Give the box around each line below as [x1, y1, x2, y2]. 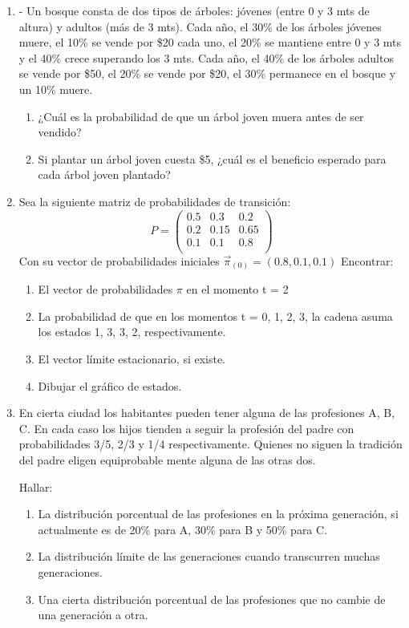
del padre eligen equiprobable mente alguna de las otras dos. [18, 451, 316, 468]
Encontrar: [341, 252, 394, 269]
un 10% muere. [18, 80, 93, 97]
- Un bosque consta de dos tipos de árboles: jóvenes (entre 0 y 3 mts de [18, 2, 370, 18]
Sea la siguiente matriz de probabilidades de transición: [18, 192, 291, 209]
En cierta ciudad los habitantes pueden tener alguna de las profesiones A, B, [18, 404, 395, 421]
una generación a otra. [38, 606, 148, 623]
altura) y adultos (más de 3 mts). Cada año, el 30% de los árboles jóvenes [18, 18, 382, 34]
